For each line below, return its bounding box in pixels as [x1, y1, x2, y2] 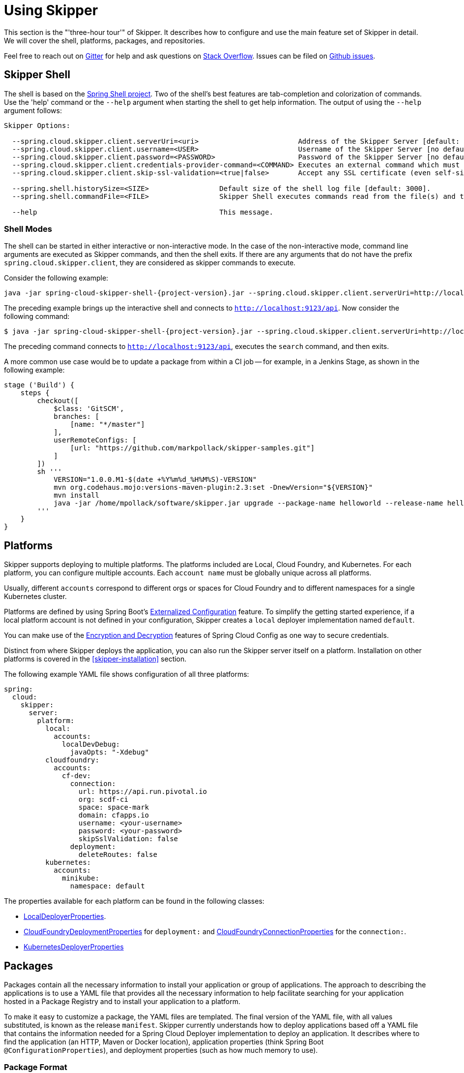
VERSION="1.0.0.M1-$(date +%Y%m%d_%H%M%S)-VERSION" [54, 475, 257, 484]
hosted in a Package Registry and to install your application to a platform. [4, 997, 240, 1006]
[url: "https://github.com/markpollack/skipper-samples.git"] [70, 444, 315, 452]
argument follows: [4, 106, 62, 115]
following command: [4, 312, 70, 321]
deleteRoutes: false [78, 851, 157, 859]
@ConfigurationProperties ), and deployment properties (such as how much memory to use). [4, 1046, 318, 1055]
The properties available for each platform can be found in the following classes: [4, 897, 264, 906]
